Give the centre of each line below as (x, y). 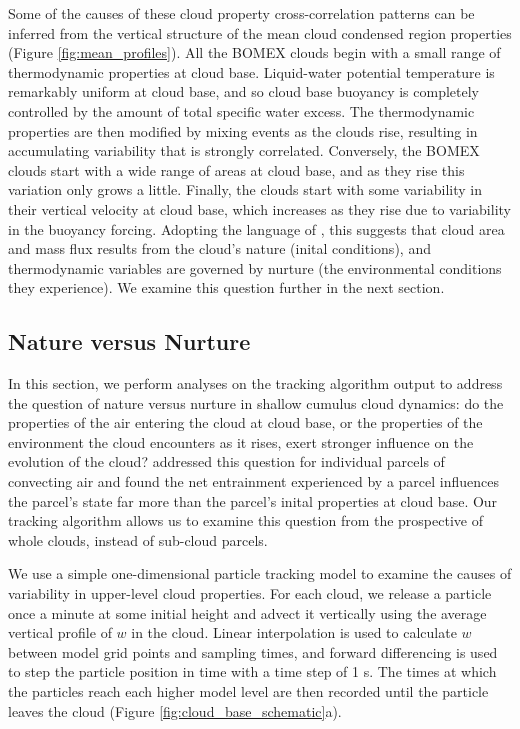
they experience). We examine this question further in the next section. (226, 287)
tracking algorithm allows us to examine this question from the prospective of (245, 520)
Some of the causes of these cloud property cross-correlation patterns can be (241, 13)
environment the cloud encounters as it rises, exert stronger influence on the (241, 441)
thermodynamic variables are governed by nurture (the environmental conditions (255, 267)
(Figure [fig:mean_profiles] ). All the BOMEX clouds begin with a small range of (254, 52)
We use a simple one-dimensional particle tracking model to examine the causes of (260, 573)
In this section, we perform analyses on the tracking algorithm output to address (255, 383)
